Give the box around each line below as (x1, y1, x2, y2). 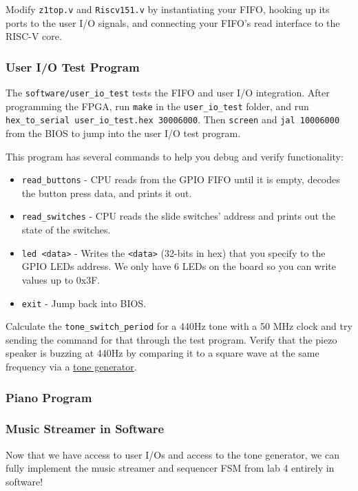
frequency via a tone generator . (6, 359, 137, 374)
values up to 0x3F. (21, 272, 101, 286)
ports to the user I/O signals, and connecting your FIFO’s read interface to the (6, 15, 340, 30)
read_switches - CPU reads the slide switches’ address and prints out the (21, 209, 335, 223)
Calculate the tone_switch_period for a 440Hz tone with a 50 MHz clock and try (6, 319, 352, 333)
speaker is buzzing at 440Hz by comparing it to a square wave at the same (6, 346, 319, 360)
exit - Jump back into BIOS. (21, 295, 147, 310)
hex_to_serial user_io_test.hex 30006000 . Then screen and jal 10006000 (6, 112, 340, 127)
